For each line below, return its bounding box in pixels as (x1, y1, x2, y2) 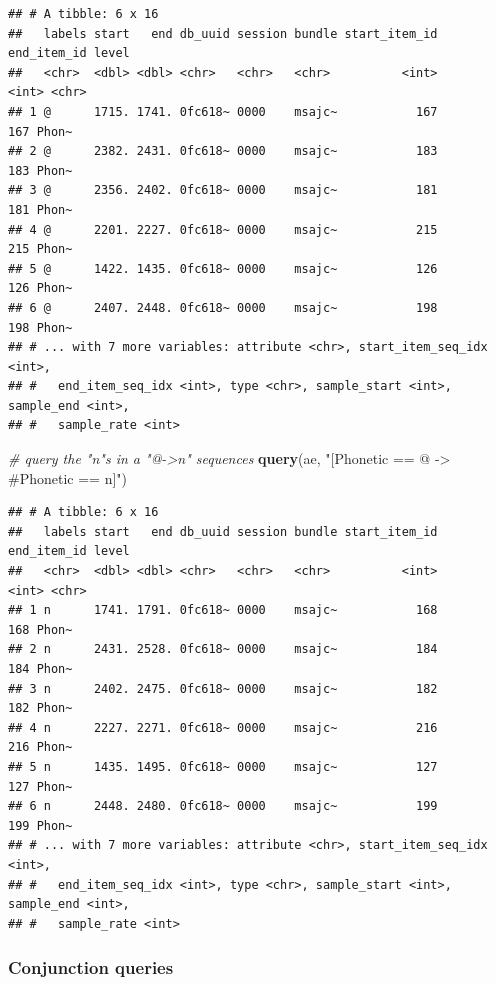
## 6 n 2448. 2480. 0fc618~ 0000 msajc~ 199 (8, 799, 438, 814)
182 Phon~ (8, 701, 73, 716)
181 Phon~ (8, 202, 73, 217)
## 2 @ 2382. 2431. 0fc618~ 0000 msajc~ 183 (8, 144, 438, 159)
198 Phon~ (8, 320, 73, 335)
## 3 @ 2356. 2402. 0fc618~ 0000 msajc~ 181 (8, 183, 438, 198)
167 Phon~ (8, 124, 73, 139)
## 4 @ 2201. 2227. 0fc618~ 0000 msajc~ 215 (8, 222, 438, 237)
